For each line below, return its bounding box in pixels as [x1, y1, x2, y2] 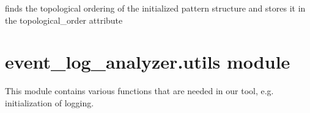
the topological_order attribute [5, 13, 123, 26]
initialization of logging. [5, 96, 94, 109]
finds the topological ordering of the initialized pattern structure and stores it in [5, 2, 306, 14]
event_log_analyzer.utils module [5, 49, 290, 74]
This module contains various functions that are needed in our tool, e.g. [5, 84, 274, 97]
